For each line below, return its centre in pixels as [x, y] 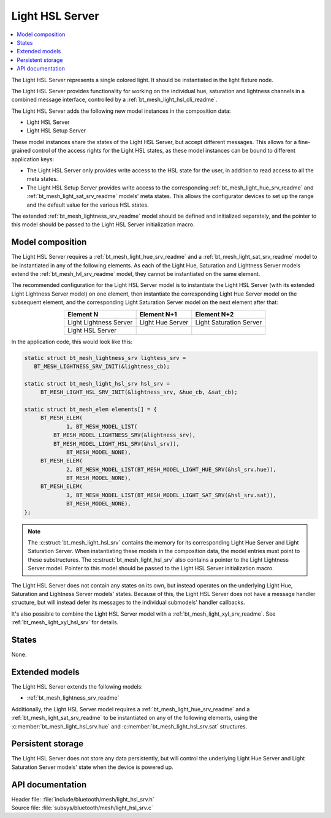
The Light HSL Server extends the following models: [77, 686]
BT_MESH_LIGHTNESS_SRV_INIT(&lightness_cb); [102, 366]
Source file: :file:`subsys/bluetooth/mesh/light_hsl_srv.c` [82, 808]
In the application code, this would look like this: [72, 342]
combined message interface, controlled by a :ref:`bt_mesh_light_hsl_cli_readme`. [114, 100]
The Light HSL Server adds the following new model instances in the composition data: [121, 111]
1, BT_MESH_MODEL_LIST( [102, 426]
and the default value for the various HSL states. [88, 205]
